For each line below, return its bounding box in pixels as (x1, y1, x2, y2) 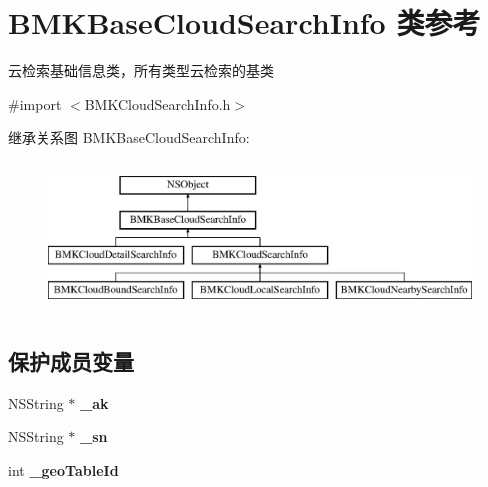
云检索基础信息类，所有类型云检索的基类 (8, 60, 274, 81)
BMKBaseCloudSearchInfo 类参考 (8, 2, 481, 43)
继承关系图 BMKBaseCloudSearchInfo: (8, 127, 250, 148)
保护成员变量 (8, 346, 134, 377)
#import (8, 93, 62, 114)
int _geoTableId (8, 460, 119, 481)
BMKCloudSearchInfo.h (84, 93, 231, 114)
